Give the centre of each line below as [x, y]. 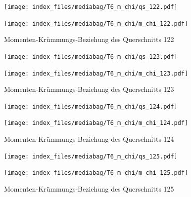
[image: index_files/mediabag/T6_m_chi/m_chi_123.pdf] [96, 73]
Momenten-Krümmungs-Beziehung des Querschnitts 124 [89, 139]
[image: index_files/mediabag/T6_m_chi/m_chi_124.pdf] [96, 123]
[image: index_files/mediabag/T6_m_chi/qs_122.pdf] [91, 7]
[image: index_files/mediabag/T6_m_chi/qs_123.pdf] [91, 57]
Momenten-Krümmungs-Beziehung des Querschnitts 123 [89, 89]
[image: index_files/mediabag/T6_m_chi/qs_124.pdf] [91, 106]
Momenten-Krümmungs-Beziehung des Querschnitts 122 [89, 39]
